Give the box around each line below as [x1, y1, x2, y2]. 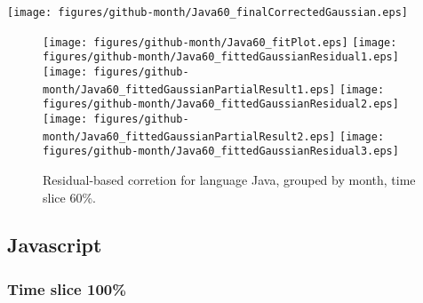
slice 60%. [43, 187, 96, 206]
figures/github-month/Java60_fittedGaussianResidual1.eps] [43, 51, 399, 64]
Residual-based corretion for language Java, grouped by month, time [43, 170, 416, 188]
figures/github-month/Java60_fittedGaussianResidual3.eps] [43, 145, 399, 158]
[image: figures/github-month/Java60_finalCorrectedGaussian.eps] [7, 6, 409, 19]
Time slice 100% [7, 277, 126, 299]
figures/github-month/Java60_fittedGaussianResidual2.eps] [43, 98, 399, 111]
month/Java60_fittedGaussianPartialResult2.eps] [43, 130, 336, 143]
